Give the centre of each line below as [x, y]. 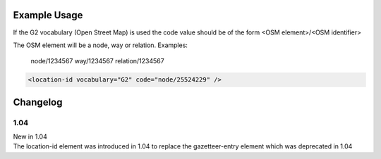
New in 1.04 [30, 136]
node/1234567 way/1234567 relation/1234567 [98, 61]
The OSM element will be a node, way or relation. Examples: [101, 45]
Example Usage [48, 15]
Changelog [38, 102]
